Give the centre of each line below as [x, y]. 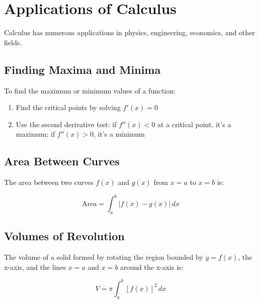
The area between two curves [49, 182]
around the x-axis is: [152, 267]
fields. [13, 42]
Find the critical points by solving [68, 107]
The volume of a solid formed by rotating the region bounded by [104, 257]
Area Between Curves [62, 161]
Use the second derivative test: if [66, 124]
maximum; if [35, 134]
